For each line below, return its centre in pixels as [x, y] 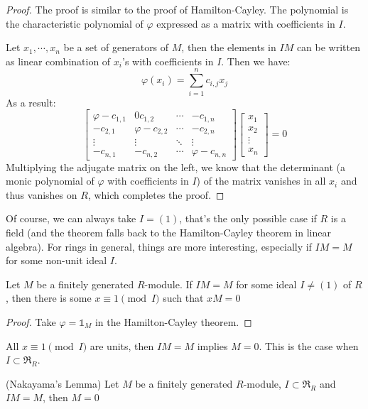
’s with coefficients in [168, 61]
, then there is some [49, 298]
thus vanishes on [42, 194]
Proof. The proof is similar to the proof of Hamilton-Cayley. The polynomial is [177, 9]
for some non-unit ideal [56, 260]
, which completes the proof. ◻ [156, 194]
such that [183, 298]
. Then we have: [256, 61]
